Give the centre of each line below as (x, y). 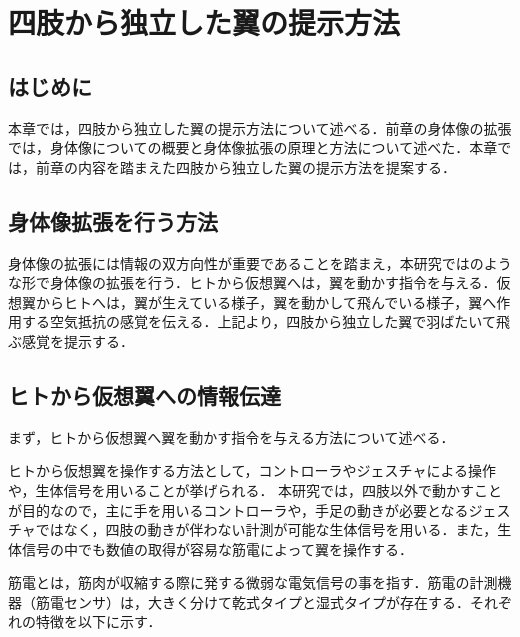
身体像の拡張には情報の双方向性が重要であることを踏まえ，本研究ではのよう (260, 262)
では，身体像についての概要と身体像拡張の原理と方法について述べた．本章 (253, 147)
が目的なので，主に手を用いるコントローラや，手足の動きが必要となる (238, 509)
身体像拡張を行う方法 (113, 220)
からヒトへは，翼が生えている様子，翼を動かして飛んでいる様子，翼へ (266, 301)
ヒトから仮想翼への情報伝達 (144, 394)
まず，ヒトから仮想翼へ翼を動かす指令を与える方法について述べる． (231, 436)
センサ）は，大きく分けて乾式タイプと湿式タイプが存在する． (266, 601)
